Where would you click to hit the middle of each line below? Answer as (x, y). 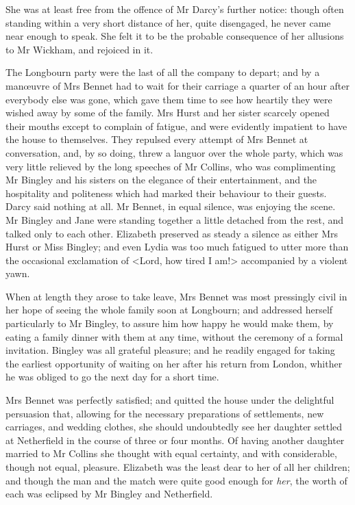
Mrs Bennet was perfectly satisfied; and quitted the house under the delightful (170, 400)
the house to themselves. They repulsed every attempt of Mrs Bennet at (157, 139)
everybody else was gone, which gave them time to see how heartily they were (169, 99)
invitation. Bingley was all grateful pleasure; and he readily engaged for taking (170, 350)
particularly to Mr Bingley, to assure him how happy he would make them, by (170, 323)
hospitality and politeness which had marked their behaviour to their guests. (166, 193)
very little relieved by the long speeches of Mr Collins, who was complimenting (171, 166)
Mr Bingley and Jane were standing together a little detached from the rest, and (175, 219)
